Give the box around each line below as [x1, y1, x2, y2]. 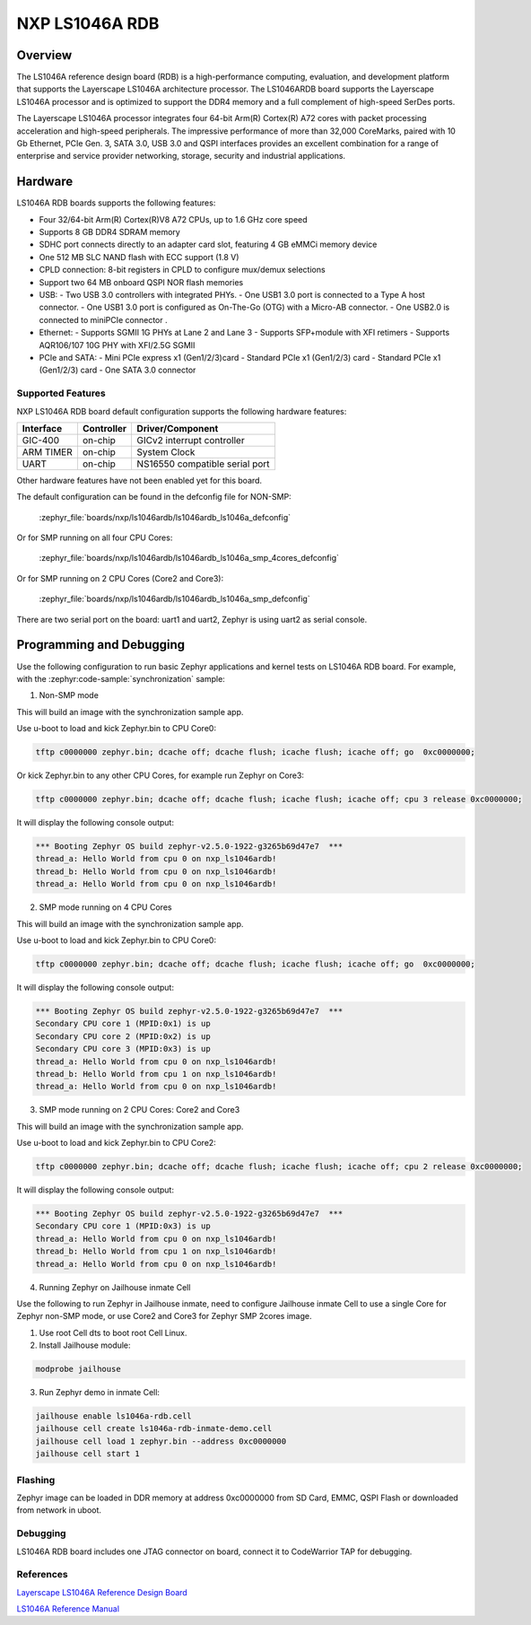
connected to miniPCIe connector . [39, 314, 168, 325]
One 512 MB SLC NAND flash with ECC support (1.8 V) [39, 251, 239, 262]
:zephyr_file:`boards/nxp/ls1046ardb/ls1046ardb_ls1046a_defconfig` [39, 511, 292, 522]
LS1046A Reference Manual [16, 1603, 120, 1614]
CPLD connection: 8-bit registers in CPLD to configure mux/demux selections [39, 265, 326, 275]
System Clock [136, 445, 196, 458]
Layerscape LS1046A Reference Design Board [16, 1586, 187, 1597]
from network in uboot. [16, 1505, 102, 1516]
